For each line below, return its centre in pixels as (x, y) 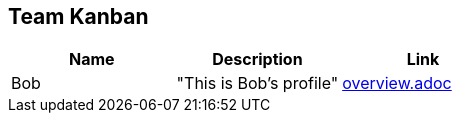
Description (257, 59)
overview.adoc (397, 83)
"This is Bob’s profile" (257, 83)
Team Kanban (78, 16)
